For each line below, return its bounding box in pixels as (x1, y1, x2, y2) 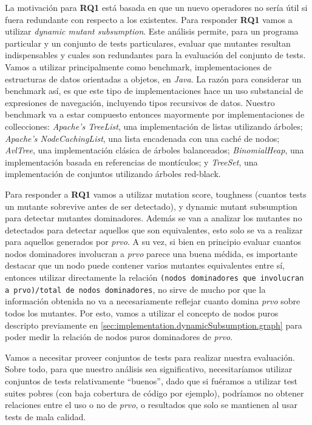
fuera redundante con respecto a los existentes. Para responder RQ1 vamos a (5, 13, 293, 25)
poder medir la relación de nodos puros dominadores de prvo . (5, 330, 233, 343)
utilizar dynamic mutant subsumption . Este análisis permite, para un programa (5, 25, 299, 38)
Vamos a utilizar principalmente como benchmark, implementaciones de (5, 60, 272, 73)
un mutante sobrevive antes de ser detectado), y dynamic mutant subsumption (5, 199, 297, 212)
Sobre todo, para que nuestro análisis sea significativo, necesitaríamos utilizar (5, 363, 293, 375)
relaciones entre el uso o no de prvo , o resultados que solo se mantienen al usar (5, 398, 297, 411)
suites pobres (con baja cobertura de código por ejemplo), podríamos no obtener (5, 386, 304, 399)
